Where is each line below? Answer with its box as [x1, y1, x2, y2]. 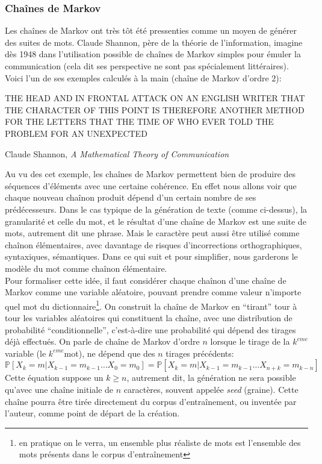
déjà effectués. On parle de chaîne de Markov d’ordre [5, 335, 200, 348]
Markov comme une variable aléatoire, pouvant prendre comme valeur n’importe [5, 286, 302, 298]
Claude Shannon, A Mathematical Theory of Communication [5, 147, 229, 160]
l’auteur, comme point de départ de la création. [5, 407, 180, 419]
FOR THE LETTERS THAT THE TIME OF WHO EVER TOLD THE [5, 115, 274, 128]
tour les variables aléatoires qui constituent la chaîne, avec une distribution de [5, 311, 293, 324]
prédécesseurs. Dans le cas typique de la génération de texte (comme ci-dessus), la [5, 202, 308, 215]
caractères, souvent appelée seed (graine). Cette [123, 383, 299, 395]
